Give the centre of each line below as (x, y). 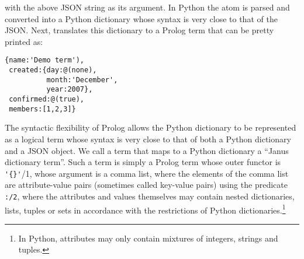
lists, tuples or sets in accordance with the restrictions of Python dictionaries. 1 (145, 209)
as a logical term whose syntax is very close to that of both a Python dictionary (148, 139)
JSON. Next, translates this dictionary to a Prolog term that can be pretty (139, 30)
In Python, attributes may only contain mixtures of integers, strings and (148, 238)
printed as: (24, 41)
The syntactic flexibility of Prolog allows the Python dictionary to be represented (151, 127)
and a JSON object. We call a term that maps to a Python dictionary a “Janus (147, 150)
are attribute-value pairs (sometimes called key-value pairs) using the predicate (146, 185)
